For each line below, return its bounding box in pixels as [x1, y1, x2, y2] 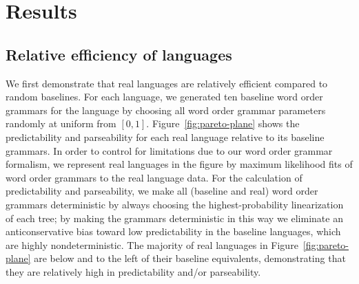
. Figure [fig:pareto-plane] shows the [146, 116, 300, 131]
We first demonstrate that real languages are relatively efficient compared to [6, 76, 328, 90]
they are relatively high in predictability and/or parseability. [6, 264, 261, 278]
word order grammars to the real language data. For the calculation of [6, 170, 302, 184]
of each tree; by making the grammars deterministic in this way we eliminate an [6, 210, 343, 225]
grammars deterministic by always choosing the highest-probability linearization [6, 197, 344, 211]
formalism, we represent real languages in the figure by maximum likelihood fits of [6, 157, 353, 171]
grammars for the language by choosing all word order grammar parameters [6, 102, 326, 117]
